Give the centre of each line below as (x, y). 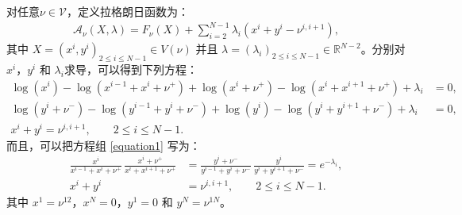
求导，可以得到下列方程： (131, 69)
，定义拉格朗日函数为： (127, 11)
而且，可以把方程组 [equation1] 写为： (104, 145)
